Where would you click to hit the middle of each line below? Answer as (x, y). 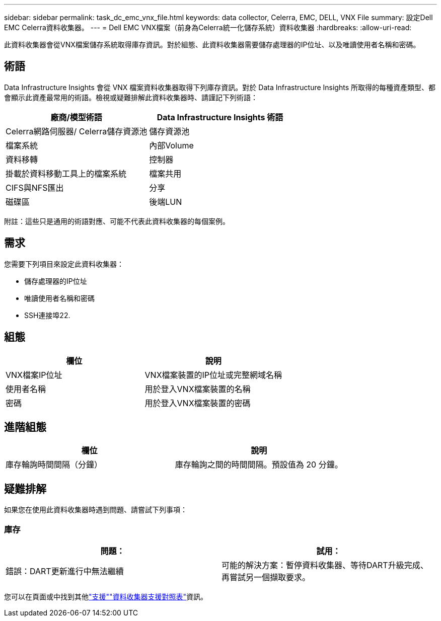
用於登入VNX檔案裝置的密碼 (198, 403)
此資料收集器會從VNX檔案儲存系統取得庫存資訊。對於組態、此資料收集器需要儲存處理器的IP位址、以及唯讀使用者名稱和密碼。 (212, 45)
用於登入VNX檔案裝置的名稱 (198, 389)
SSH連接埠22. (47, 315)
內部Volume (171, 145)
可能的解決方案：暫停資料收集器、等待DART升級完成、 (325, 565)
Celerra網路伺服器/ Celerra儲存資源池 (77, 131)
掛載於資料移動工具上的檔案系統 (66, 173)
